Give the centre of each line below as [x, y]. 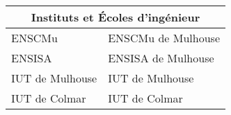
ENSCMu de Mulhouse [164, 38]
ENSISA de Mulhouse [161, 58]
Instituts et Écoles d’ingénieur [115, 17]
